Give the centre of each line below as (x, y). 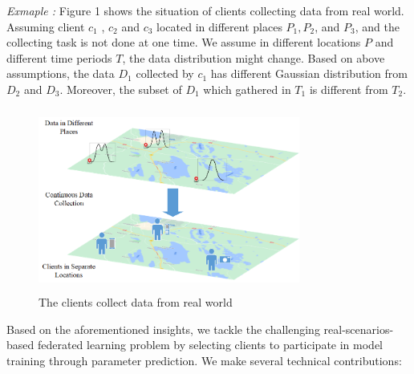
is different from (349, 89)
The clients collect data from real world (136, 301)
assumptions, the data (61, 73)
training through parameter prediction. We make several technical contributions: (204, 360)
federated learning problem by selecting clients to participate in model (210, 345)
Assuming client (46, 26)
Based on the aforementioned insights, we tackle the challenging (163, 329)
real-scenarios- (359, 329)
